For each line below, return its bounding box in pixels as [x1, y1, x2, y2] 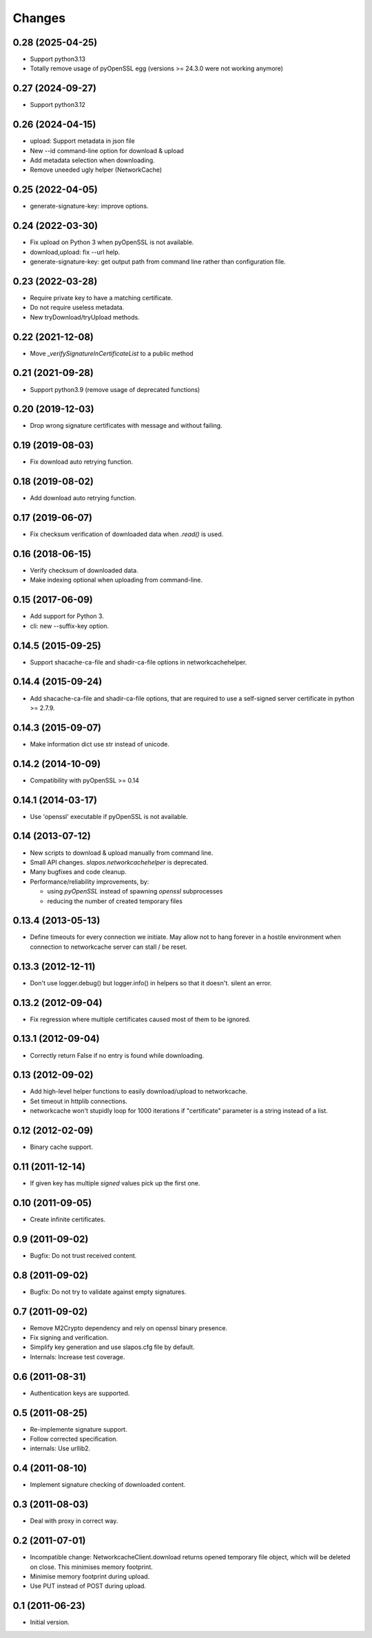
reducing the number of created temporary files [47, 897, 183, 905]
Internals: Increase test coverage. [30, 1352, 125, 1361]
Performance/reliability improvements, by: [30, 877, 149, 886]
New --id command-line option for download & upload [30, 146, 184, 155]
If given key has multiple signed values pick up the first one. [30, 1179, 200, 1187]
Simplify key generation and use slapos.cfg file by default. [30, 1343, 195, 1352]
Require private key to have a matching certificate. [30, 293, 174, 302]
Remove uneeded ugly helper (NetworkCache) [30, 166, 162, 174]
